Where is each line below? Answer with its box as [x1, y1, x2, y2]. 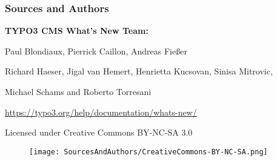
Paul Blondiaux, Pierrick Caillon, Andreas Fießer [5, 44, 187, 57]
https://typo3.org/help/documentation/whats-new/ [5, 105, 197, 118]
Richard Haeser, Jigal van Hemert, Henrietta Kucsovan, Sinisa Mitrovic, [5, 65, 273, 77]
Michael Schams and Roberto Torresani [5, 85, 152, 97]
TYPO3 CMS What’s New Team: [5, 24, 149, 37]
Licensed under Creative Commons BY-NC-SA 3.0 [5, 126, 193, 139]
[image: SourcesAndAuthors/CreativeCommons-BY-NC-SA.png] [29, 147, 268, 156]
